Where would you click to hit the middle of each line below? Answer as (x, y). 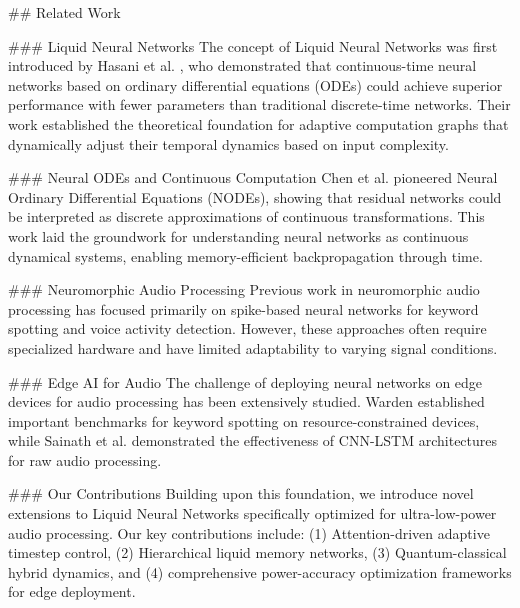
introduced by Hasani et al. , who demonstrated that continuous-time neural (242, 65)
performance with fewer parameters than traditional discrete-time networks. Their (259, 104)
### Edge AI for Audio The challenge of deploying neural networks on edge (245, 381)
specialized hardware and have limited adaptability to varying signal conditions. (253, 347)
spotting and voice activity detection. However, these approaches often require (247, 328)
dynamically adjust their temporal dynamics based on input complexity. (228, 143)
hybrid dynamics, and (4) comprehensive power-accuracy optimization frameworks (260, 571)
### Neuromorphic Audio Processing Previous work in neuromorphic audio (244, 289)
